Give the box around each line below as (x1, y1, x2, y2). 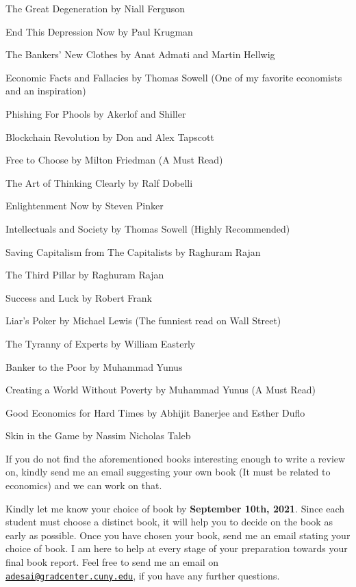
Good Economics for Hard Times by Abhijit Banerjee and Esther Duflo (5, 405, 305, 419)
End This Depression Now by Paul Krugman (5, 24, 193, 38)
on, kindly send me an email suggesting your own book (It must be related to (5, 465, 331, 479)
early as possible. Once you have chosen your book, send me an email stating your (5, 527, 351, 542)
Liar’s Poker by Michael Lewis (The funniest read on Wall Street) (5, 313, 281, 328)
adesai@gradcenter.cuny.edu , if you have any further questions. (5, 568, 280, 582)
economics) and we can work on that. (5, 478, 162, 493)
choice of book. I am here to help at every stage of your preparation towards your (5, 541, 348, 556)
